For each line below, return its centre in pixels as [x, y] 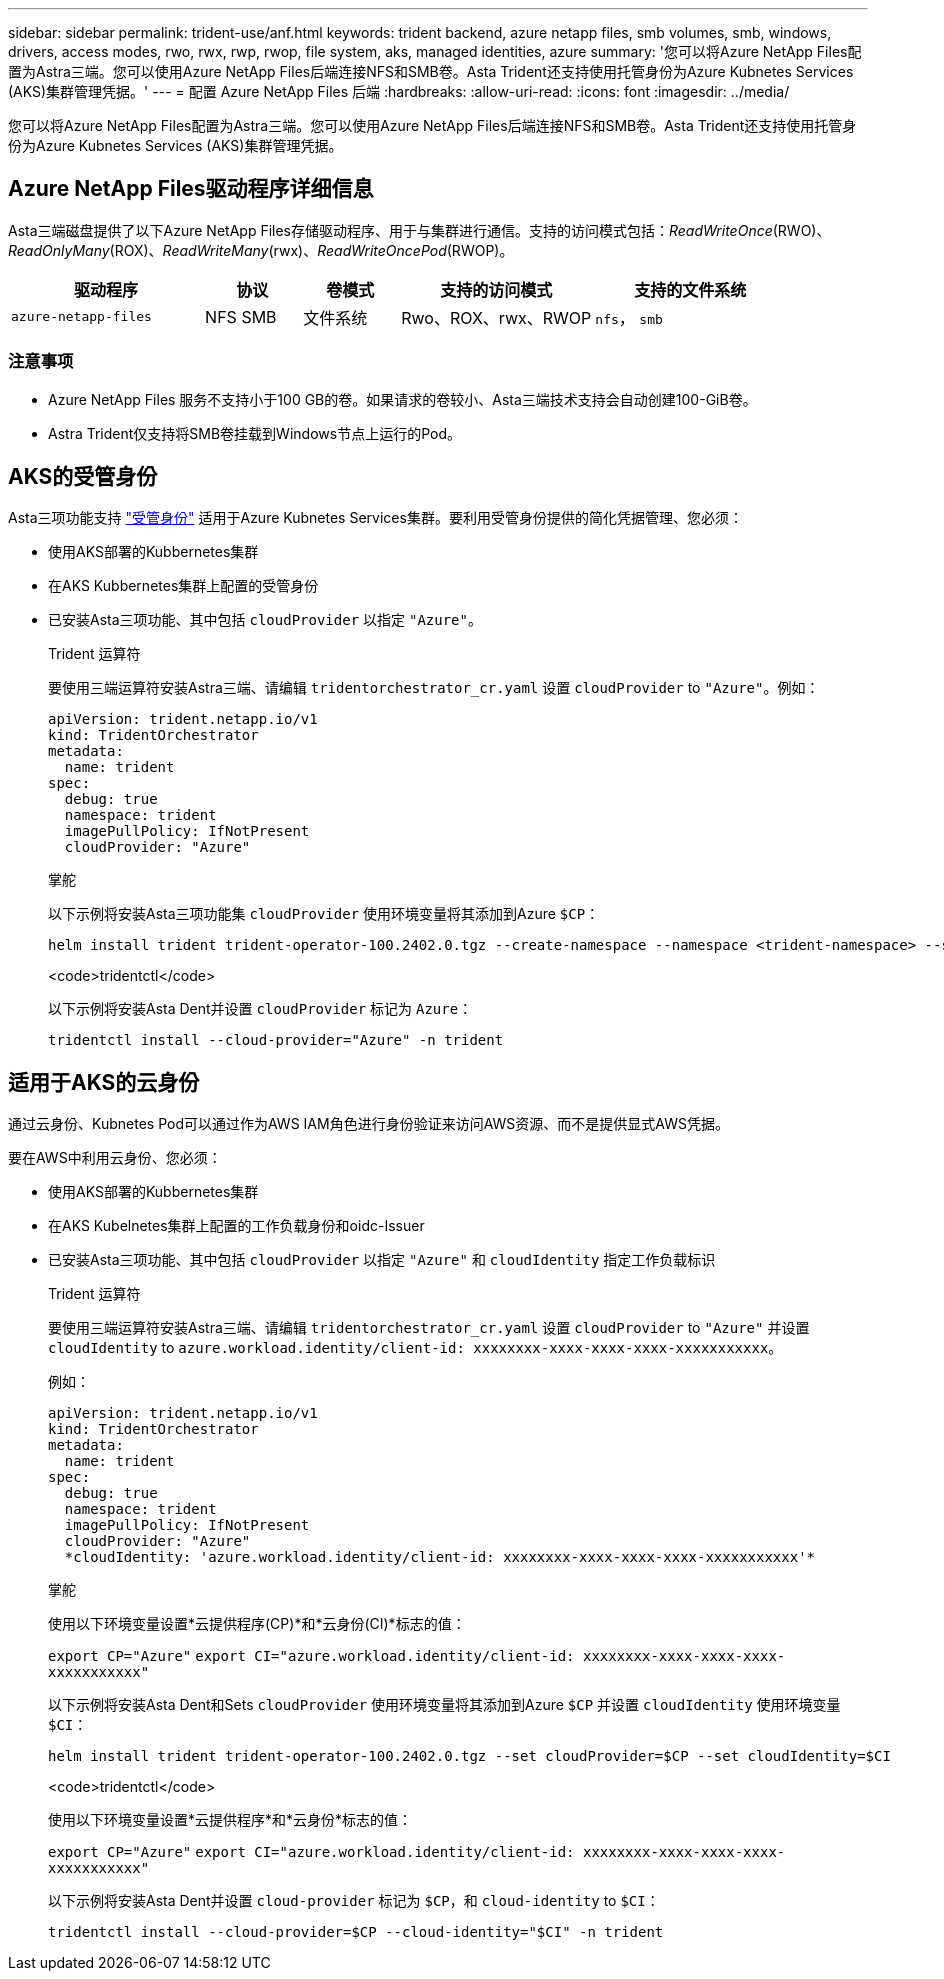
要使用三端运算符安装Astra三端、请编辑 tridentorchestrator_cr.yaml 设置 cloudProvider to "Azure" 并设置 [429, 1328]
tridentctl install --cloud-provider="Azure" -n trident [276, 1040]
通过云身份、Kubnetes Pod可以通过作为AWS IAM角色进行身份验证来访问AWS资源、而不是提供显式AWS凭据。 [368, 1124]
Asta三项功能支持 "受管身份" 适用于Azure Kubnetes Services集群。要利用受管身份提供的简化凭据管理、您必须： [375, 518]
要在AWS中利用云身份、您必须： [115, 1158]
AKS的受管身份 [83, 477]
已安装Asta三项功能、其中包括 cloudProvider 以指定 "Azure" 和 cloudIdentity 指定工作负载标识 [382, 1260]
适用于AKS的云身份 [104, 1082]
